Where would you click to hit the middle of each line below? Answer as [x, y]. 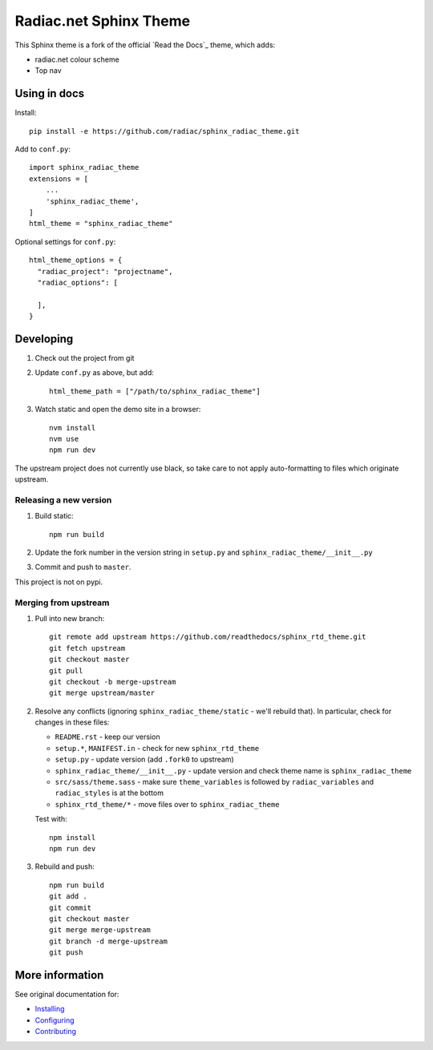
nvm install [73, 428]
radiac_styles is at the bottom [109, 793]
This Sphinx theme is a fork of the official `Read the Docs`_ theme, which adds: [145, 45]
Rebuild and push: [65, 866]
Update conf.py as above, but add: [94, 373]
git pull [66, 670]
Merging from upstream [62, 603]
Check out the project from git [85, 358]
